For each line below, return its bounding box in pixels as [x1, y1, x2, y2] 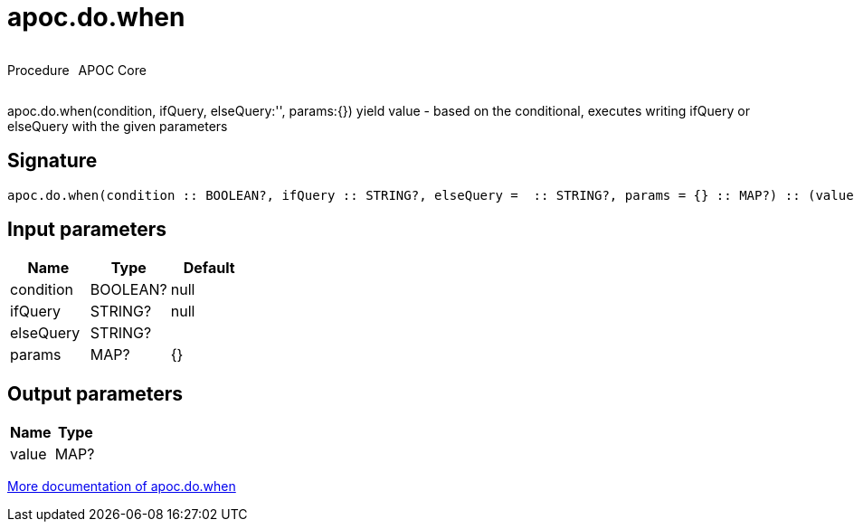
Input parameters [7, 218, 167, 241]
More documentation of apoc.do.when [7, 478, 236, 495]
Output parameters [7, 382, 183, 405]
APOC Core [78, 61, 147, 78]
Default [183, 259, 235, 278]
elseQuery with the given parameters [7, 118, 228, 134]
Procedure [7, 61, 70, 78]
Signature [7, 149, 98, 173]
